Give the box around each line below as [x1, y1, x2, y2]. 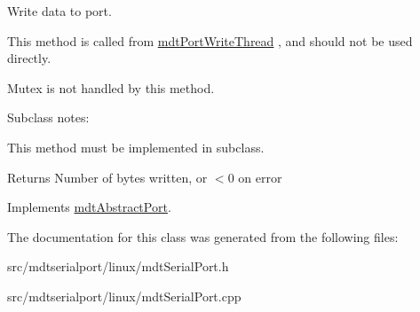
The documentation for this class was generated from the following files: [7, 227, 399, 246]
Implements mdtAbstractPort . [7, 198, 171, 216]
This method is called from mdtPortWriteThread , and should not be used [7, 31, 413, 50]
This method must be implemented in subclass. [7, 137, 265, 156]
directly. [7, 49, 52, 67]
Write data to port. [7, 2, 112, 19]
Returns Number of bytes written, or [7, 168, 208, 186]
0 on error [227, 168, 282, 186]
